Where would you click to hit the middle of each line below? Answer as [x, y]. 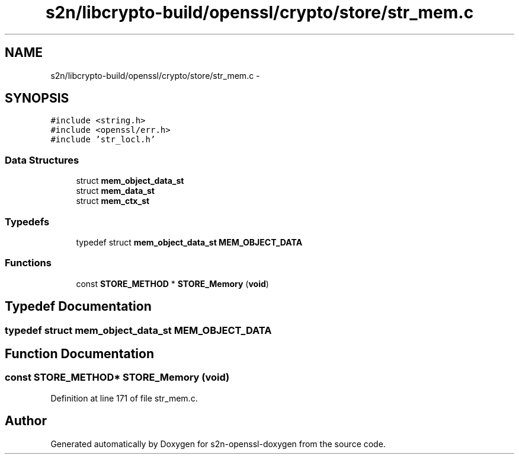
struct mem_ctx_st [113, 201]
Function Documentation [79, 353]
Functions [28, 263]
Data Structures [42, 160]
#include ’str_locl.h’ [103, 140]
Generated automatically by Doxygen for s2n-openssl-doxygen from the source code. [218, 444]
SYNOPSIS [37, 98]
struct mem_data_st [115, 191]
